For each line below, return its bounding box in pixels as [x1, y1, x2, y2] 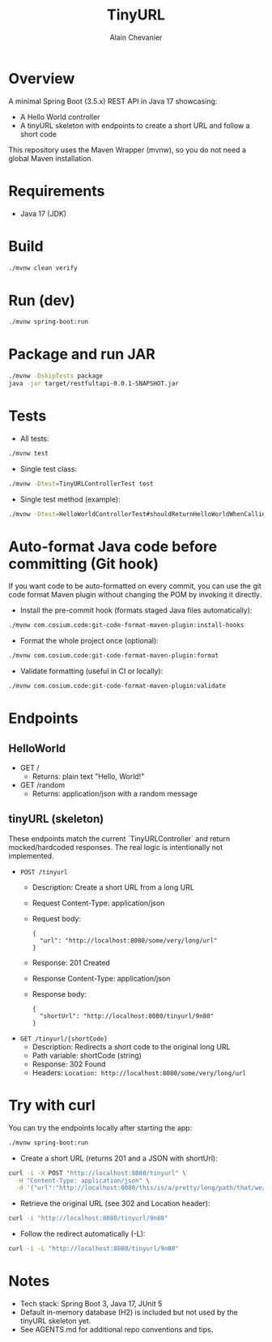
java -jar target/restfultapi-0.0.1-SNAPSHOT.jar [8, 379, 180, 388]
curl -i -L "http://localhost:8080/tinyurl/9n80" [8, 1245, 180, 1253]
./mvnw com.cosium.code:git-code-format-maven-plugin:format [8, 652, 219, 660]
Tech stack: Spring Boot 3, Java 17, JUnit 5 [19, 1299, 163, 1308]
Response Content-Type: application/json [32, 973, 171, 983]
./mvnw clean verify [8, 263, 79, 272]
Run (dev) [8, 291, 75, 310]
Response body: [32, 989, 87, 998]
